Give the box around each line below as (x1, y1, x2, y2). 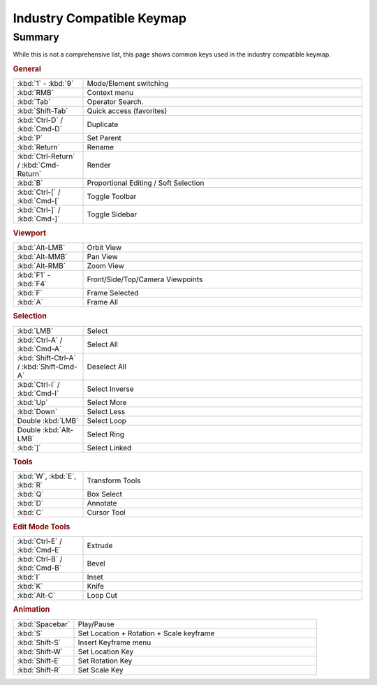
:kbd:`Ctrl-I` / (17, 379, 60, 389)
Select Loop (87, 415, 127, 425)
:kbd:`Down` (17, 406, 58, 416)
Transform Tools (87, 476, 141, 485)
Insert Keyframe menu (77, 638, 151, 647)
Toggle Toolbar (87, 192, 137, 202)
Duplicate (87, 119, 119, 129)
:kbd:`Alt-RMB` (17, 261, 66, 271)
